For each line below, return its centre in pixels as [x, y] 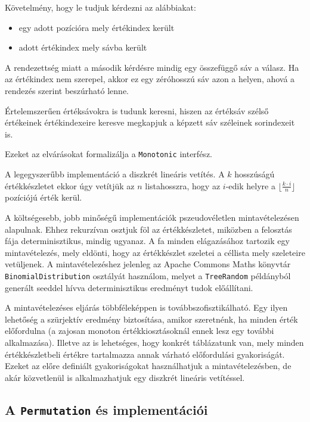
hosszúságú [255, 174]
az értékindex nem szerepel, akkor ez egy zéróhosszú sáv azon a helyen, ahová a [150, 79]
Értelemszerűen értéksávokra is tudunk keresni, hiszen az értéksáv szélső [137, 110]
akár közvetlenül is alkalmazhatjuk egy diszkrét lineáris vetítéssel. [125, 377]
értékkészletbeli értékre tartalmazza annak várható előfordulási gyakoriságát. [145, 354]
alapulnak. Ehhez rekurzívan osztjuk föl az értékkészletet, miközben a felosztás [148, 229]
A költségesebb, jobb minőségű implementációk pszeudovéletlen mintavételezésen [152, 218]
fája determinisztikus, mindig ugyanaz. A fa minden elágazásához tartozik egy [147, 241]
